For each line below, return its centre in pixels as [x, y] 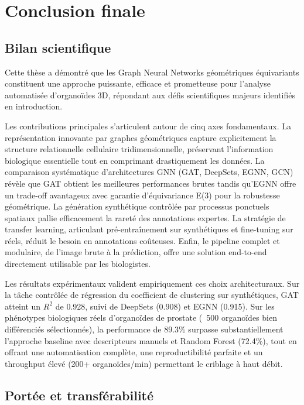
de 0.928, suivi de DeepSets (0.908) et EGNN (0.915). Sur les [165, 306]
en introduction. [34, 106]
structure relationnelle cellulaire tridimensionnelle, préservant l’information [139, 149]
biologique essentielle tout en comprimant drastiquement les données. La [135, 160]
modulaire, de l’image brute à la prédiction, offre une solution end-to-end [136, 252]
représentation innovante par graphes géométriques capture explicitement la [141, 137]
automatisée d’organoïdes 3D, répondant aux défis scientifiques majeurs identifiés [150, 95]
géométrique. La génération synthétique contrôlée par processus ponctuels [137, 206]
